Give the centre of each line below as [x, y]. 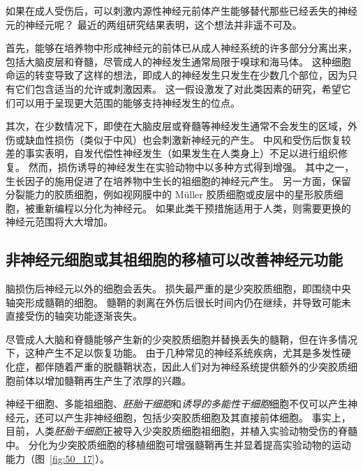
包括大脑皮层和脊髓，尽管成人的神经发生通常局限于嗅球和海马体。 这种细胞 [178, 61]
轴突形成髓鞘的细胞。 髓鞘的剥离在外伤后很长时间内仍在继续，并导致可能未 [178, 302]
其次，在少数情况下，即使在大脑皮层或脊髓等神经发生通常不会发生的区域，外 [181, 126]
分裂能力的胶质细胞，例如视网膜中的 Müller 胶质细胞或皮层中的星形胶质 [170, 194]
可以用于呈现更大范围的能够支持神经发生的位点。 [127, 102]
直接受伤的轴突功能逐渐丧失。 [74, 316]
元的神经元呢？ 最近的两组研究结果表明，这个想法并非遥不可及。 [154, 24]
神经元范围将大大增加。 [59, 222]
